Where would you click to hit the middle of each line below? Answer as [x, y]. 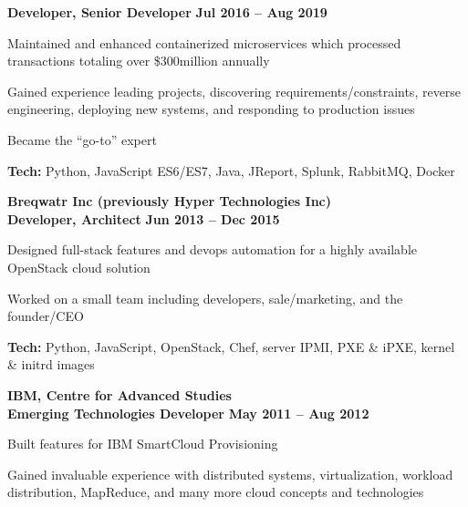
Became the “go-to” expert [82, 139]
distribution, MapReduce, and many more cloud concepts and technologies [216, 492]
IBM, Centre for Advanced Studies [120, 394]
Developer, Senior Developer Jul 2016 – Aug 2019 [167, 12]
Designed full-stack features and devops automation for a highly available [212, 249]
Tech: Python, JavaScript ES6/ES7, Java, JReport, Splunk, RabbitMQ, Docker [231, 170]
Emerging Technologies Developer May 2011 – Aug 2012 [188, 413]
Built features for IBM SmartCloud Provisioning [143, 444]
